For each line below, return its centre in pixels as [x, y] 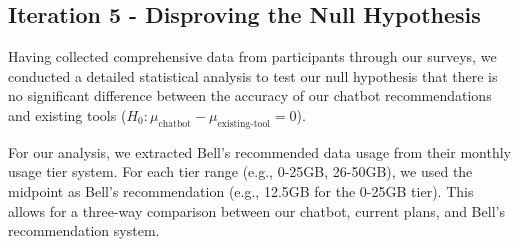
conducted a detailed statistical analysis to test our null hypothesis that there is [253, 75]
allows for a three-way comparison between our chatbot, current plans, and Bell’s [256, 210]
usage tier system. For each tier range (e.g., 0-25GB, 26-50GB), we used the [240, 171]
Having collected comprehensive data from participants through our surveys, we [252, 56]
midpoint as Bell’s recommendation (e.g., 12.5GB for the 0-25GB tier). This [241, 190]
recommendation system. [84, 230]
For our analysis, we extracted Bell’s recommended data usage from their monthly [259, 151]
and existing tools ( [67, 114]
